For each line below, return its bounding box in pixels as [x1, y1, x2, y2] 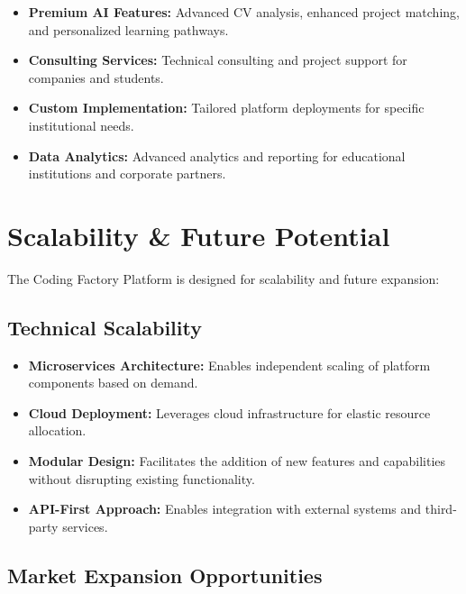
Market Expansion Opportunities [7, 561, 323, 589]
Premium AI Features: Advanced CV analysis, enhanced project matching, [28, 3, 460, 21]
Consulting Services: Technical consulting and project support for [28, 50, 407, 69]
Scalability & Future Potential [7, 216, 390, 253]
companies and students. [28, 68, 164, 87]
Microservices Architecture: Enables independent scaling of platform [28, 355, 431, 374]
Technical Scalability [7, 313, 202, 341]
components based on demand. [28, 373, 198, 392]
